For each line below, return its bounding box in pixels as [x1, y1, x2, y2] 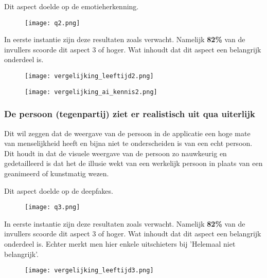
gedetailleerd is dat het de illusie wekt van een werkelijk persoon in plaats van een [4, 158, 263, 169]
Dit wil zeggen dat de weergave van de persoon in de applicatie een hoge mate [4, 127, 251, 138]
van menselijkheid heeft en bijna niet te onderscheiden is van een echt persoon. [4, 138, 253, 149]
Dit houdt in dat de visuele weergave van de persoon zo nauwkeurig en [4, 147, 227, 158]
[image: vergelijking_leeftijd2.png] [25, 72, 154, 80]
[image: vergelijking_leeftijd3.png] [25, 267, 154, 274]
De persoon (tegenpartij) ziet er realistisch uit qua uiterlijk [4, 107, 255, 120]
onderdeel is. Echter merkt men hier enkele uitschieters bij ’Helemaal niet [4, 238, 236, 249]
